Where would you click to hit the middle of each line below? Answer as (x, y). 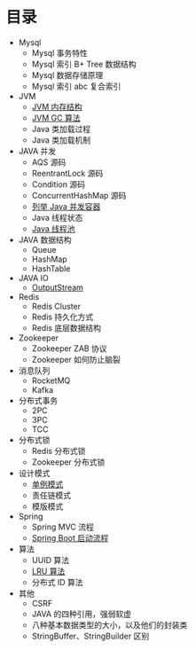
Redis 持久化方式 (63, 317)
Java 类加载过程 (61, 129)
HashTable (51, 268)
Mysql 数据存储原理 (67, 74)
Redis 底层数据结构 (66, 327)
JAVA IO (33, 278)
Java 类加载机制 (61, 140)
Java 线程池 (53, 228)
